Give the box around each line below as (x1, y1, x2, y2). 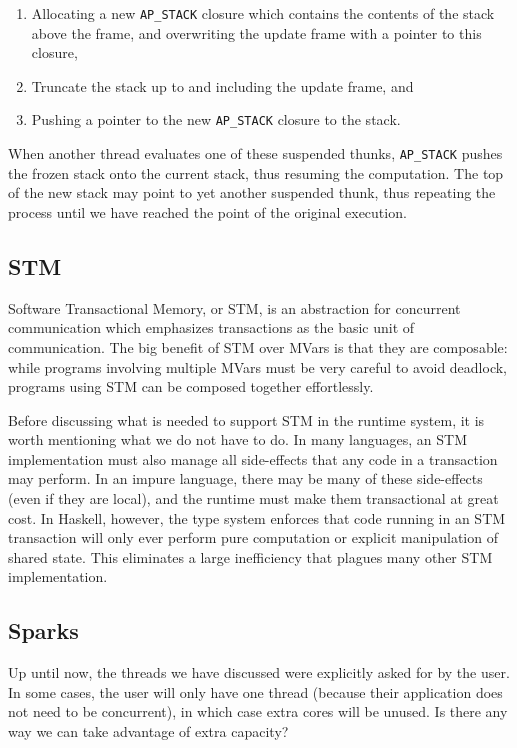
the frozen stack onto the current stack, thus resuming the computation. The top (8, 162, 504, 183)
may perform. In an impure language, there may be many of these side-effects (8, 468, 483, 489)
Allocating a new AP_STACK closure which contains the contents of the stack (31, 3, 495, 23)
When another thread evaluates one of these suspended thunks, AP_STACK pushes (8, 143, 503, 164)
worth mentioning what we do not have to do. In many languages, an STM (8, 429, 468, 450)
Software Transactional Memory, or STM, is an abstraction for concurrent (8, 297, 461, 318)
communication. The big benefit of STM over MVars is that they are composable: (8, 336, 508, 357)
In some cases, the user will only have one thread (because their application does (8, 681, 503, 702)
